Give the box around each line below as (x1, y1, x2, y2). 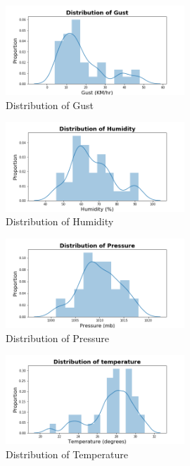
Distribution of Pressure (6, 330, 109, 345)
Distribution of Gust (6, 97, 94, 112)
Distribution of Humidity (6, 214, 114, 229)
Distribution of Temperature (6, 446, 128, 461)
